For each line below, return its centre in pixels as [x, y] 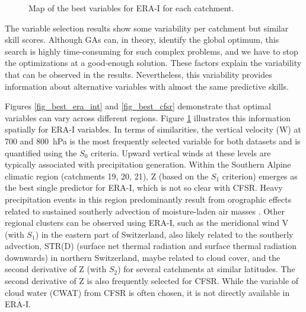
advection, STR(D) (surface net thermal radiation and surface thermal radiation [151, 246]
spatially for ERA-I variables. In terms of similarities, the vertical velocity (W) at [153, 129]
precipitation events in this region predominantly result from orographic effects [148, 199]
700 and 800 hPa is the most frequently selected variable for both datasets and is [153, 141]
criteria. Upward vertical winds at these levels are [181, 152]
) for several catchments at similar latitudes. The [206, 269]
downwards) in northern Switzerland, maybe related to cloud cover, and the [143, 257]
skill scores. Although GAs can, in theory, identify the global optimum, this [142, 40]
